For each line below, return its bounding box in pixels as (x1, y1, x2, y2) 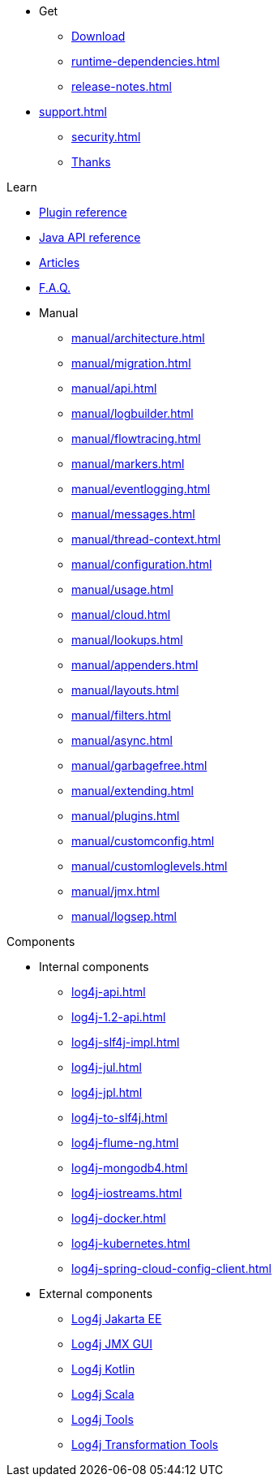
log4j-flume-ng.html (71, 1136, 179, 1150)
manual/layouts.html (71, 683, 179, 697)
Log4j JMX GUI (71, 1337, 153, 1351)
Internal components (39, 960, 149, 974)
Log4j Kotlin (71, 1362, 135, 1376)
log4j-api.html (71, 985, 146, 999)
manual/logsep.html (71, 909, 177, 923)
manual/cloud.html (71, 608, 171, 621)
